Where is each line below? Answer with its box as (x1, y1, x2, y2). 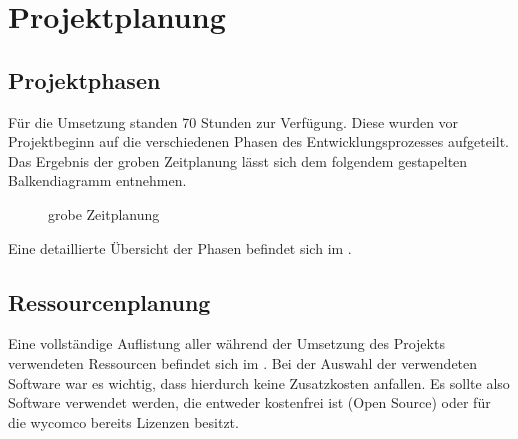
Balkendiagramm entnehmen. (8, 170, 187, 191)
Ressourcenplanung (8, 286, 211, 317)
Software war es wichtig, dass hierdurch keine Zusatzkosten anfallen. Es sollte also (8, 372, 510, 393)
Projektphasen (8, 64, 161, 95)
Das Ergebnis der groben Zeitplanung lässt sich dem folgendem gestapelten (8, 150, 468, 171)
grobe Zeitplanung (48, 203, 160, 224)
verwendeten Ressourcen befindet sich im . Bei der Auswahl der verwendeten (8, 352, 478, 373)
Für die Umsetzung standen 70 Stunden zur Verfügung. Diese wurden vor (8, 111, 459, 132)
